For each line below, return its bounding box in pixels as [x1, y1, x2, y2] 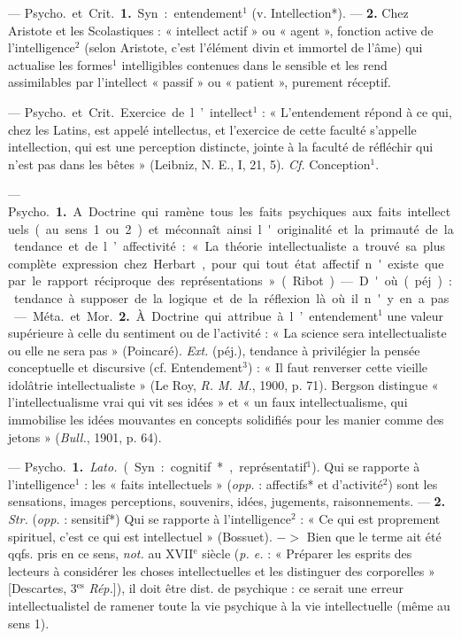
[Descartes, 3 [8, 579, 77, 597]
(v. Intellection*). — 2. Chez [251, 4, 409, 21]
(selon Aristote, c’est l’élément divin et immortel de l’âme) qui [84, 38, 423, 57]
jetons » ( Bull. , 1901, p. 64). [8, 427, 162, 446]
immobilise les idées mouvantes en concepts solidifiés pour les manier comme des [8, 410, 444, 429]
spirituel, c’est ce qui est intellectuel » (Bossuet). [8, 526, 273, 545]
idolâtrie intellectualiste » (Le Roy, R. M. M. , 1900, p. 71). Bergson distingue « [8, 375, 439, 394]
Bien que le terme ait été [306, 526, 442, 545]
